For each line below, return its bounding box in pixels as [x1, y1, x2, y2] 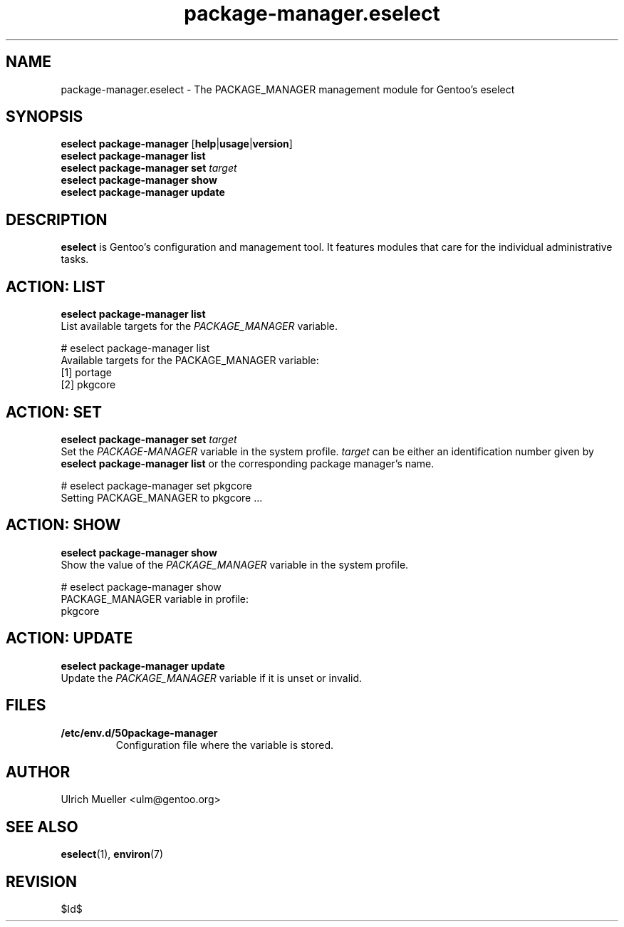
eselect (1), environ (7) [61, 848, 164, 861]
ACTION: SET [6, 403, 102, 421]
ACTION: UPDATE [6, 629, 133, 648]
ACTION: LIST [6, 277, 105, 296]
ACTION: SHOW [6, 516, 121, 534]
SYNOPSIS [6, 108, 83, 126]
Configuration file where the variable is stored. [115, 738, 334, 751]
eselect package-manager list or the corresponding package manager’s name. [61, 457, 435, 470]
